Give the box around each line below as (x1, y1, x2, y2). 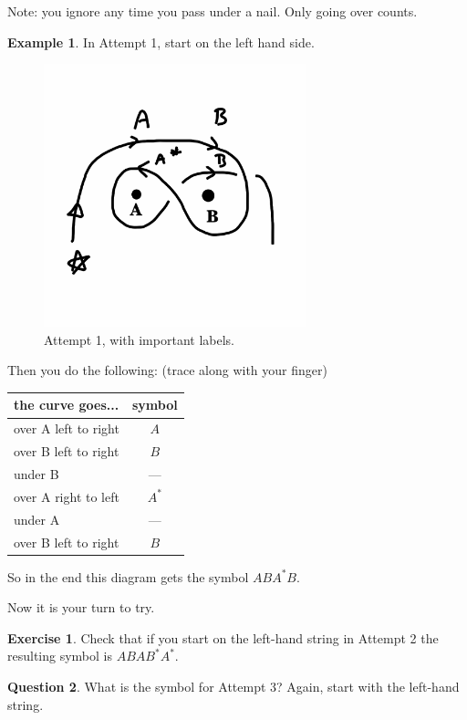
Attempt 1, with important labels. (44, 329, 234, 349)
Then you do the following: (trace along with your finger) (7, 360, 327, 380)
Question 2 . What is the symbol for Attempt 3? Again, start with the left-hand (7, 677, 460, 695)
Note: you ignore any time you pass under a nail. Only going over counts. (7, 2, 418, 20)
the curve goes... (14, 395, 119, 414)
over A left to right (14, 419, 119, 438)
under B (14, 464, 59, 483)
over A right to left (14, 486, 119, 506)
